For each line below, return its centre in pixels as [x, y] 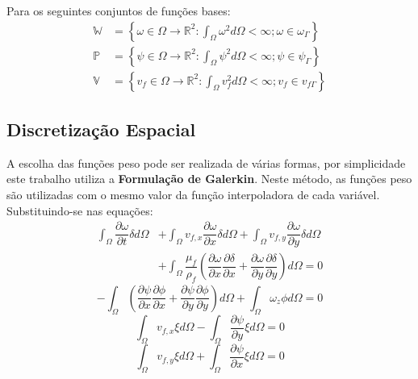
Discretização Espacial [101, 129]
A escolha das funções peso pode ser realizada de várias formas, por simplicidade [206, 162]
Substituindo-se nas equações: [80, 210]
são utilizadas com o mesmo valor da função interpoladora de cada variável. [193, 195]
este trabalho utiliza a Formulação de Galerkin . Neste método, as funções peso [209, 179]
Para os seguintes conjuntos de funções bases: [119, 10]
